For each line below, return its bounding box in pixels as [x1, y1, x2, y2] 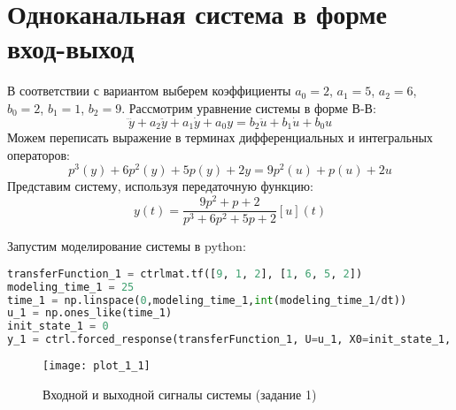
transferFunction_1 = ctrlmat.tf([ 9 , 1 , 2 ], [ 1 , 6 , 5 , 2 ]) [7, 267, 363, 280]
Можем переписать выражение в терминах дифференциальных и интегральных [7, 128, 433, 147]
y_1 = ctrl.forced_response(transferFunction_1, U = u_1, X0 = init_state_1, [7, 333, 452, 346]
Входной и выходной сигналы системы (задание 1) [43, 384, 317, 403]
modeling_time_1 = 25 [7, 280, 135, 293]
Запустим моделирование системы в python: [7, 237, 246, 255]
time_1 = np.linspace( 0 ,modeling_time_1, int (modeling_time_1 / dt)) [7, 293, 407, 307]
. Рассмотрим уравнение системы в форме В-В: [121, 98, 376, 117]
